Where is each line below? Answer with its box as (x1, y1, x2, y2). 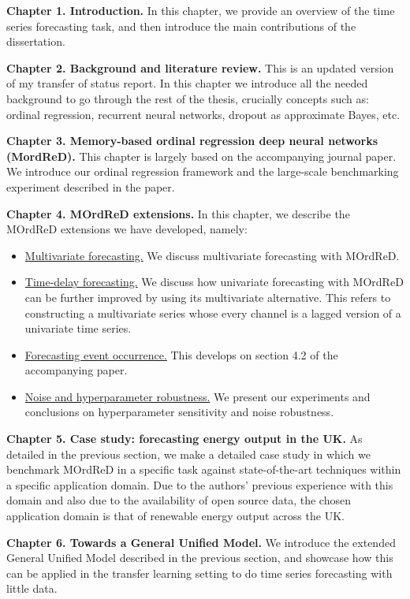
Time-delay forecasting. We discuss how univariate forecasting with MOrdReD (24, 273, 404, 290)
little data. (6, 580, 58, 597)
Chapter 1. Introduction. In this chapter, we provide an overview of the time (6, 2, 395, 18)
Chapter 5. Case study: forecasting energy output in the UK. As (6, 430, 363, 447)
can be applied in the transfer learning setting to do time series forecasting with (6, 564, 393, 581)
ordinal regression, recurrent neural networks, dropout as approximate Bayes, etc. (6, 106, 401, 122)
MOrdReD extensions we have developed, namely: (6, 221, 248, 237)
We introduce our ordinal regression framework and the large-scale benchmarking (6, 163, 399, 180)
